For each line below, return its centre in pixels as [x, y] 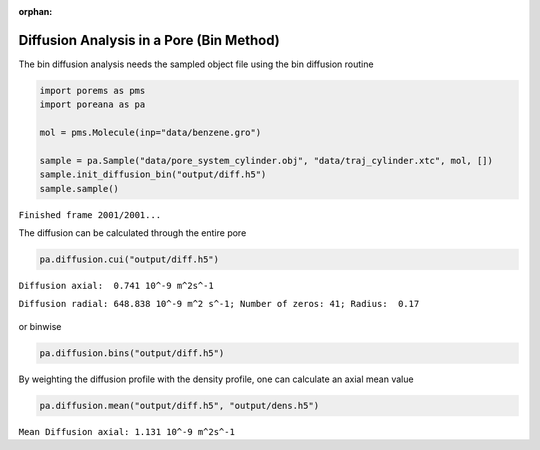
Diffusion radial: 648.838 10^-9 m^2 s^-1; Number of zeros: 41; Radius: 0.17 [219, 304]
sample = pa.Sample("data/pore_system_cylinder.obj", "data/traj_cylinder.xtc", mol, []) [266, 160]
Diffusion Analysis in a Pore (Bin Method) [149, 40]
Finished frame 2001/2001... [90, 214]
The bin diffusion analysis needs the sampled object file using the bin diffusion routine [196, 64]
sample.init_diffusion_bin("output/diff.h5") [153, 174]
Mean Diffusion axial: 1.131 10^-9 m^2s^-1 [126, 431]
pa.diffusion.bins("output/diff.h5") [132, 353]
